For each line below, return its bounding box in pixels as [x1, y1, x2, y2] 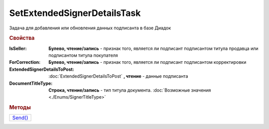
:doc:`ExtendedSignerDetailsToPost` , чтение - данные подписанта [48, 73, 188, 79]
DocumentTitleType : [9, 80, 53, 86]
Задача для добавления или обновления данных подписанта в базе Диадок [9, 25, 171, 31]
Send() [12, 115, 28, 122]
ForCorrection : [9, 59, 41, 65]
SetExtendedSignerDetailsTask [9, 7, 141, 18]
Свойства [9, 35, 35, 42]
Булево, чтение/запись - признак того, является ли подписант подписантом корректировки [48, 59, 247, 65]
